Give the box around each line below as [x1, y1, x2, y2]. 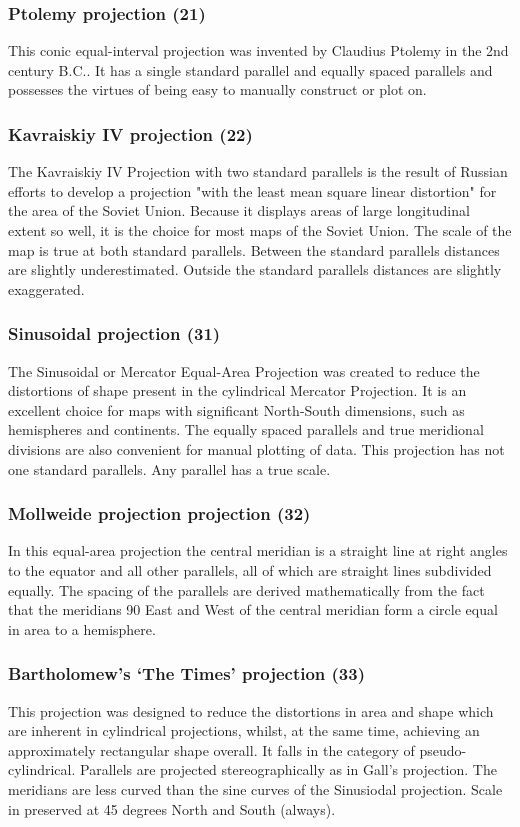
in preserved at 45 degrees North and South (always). [8, 798, 336, 819]
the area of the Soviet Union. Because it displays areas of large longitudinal [8, 200, 470, 221]
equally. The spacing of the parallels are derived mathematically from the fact [8, 579, 485, 600]
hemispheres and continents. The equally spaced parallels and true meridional [8, 419, 484, 440]
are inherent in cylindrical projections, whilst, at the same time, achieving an [8, 720, 480, 741]
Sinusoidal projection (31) [8, 321, 221, 346]
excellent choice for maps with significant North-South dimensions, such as [8, 399, 465, 420]
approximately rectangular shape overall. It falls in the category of [8, 739, 415, 760]
